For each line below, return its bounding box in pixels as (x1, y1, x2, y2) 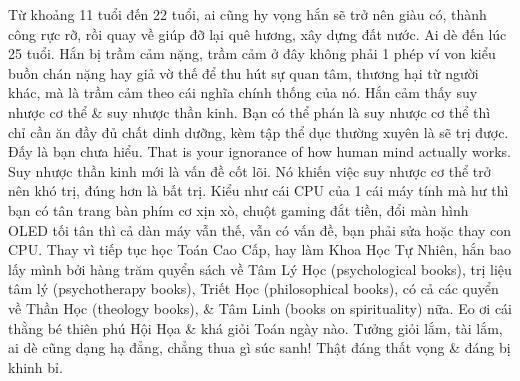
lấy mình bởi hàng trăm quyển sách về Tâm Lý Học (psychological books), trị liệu (8, 258, 512, 279)
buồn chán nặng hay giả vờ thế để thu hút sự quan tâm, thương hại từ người (8, 62, 479, 83)
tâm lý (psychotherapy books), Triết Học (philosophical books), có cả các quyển (8, 278, 499, 299)
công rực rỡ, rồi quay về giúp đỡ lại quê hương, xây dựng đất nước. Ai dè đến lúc (8, 23, 507, 44)
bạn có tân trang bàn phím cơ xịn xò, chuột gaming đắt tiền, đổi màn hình (8, 199, 469, 220)
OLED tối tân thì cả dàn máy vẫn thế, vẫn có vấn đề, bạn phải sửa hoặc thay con (8, 219, 512, 240)
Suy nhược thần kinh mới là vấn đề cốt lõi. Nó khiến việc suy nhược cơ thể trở (8, 160, 491, 181)
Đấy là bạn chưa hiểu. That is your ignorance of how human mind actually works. (8, 141, 511, 162)
